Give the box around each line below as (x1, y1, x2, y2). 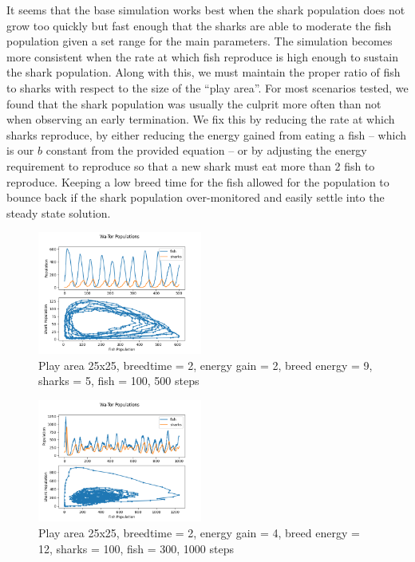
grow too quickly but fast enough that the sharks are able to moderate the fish (6, 17, 392, 33)
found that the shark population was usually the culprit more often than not (6, 95, 381, 112)
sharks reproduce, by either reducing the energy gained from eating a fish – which (6, 126, 407, 143)
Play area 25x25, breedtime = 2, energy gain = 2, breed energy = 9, (38, 356, 373, 373)
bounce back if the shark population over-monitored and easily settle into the (6, 189, 385, 206)
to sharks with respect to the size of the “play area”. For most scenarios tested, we (6, 79, 409, 96)
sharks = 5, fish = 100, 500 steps (38, 372, 200, 389)
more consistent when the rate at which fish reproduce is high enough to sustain (6, 48, 398, 65)
